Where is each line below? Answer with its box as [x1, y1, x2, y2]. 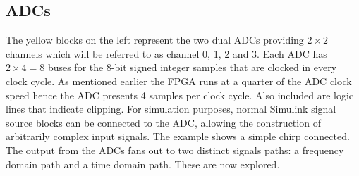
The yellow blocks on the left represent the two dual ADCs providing [6, 32, 304, 47]
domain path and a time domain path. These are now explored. [6, 156, 280, 171]
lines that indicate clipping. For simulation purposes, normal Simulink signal [6, 101, 336, 116]
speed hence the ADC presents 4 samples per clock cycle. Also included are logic [6, 87, 354, 102]
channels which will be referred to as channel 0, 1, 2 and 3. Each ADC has [6, 46, 327, 61]
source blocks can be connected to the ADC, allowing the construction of [6, 115, 321, 130]
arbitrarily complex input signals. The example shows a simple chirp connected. [6, 129, 350, 144]
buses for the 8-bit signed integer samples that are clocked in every [47, 60, 337, 75]
